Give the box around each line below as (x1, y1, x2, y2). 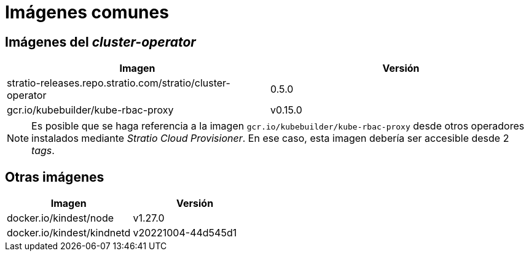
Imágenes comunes (5, 2, 169, 23)
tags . (31, 144, 55, 157)
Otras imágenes (5, 169, 104, 185)
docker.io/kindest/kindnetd (7, 227, 131, 239)
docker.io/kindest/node (7, 212, 114, 225)
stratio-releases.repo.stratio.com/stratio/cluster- (7, 77, 230, 90)
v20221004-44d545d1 (133, 227, 237, 239)
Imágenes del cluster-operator (5, 34, 196, 50)
